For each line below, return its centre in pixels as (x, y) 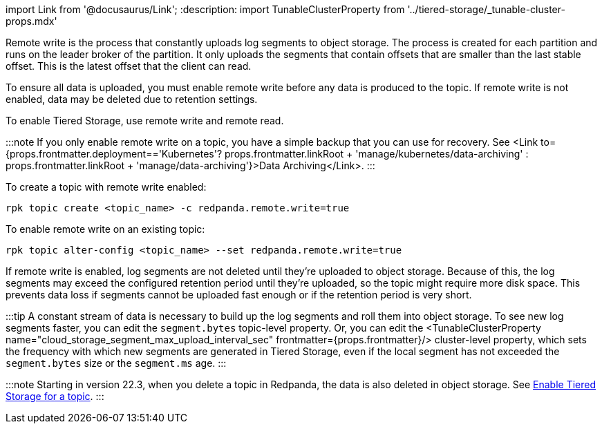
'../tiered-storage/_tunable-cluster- (486, 9)
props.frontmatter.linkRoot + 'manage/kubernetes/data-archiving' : (377, 154)
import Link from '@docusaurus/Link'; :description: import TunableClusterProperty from (205, 9)
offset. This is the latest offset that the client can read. (129, 66)
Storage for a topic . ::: (55, 396)
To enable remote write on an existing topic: (105, 229)
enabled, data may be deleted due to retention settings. (132, 99)
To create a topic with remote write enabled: (106, 187)
